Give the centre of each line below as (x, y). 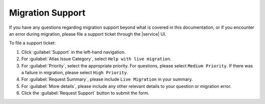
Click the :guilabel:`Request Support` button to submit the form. (85, 93)
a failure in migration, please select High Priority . (75, 72)
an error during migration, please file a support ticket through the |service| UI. (88, 34)
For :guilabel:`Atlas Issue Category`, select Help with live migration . (96, 59)
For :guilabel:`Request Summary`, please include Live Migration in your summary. (107, 79)
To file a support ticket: (32, 43)
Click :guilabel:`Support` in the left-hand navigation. (73, 52)
